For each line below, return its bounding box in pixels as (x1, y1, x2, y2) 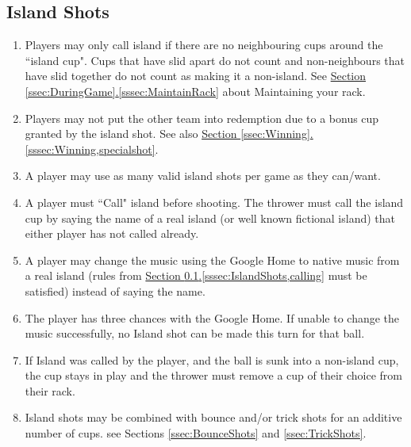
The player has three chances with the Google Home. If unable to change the (25, 309, 400, 326)
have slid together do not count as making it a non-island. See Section (25, 67, 367, 84)
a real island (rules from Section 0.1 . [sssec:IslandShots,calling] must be (25, 267, 367, 284)
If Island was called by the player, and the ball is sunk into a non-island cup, (25, 351, 399, 368)
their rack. (25, 382, 75, 399)
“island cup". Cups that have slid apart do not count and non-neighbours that (25, 52, 405, 68)
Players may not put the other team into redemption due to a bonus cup (25, 109, 379, 126)
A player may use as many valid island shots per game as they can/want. (25, 167, 381, 184)
